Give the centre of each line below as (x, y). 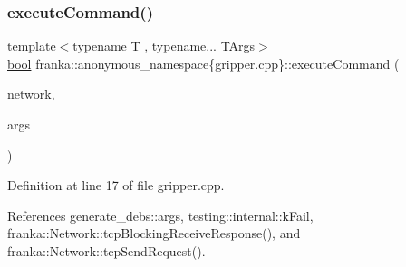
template (32, 46)
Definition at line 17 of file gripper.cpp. (116, 185)
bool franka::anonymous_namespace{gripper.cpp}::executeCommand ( (203, 63)
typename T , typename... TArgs (164, 46)
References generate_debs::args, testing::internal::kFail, (160, 215)
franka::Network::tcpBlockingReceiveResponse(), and (154, 233)
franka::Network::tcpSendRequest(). (106, 250)
